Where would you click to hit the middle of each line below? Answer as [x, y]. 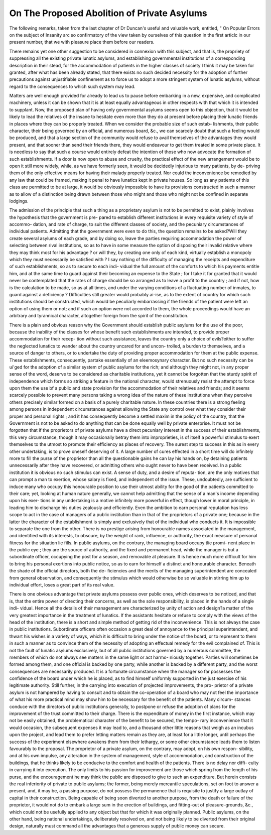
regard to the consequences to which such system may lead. [72, 86]
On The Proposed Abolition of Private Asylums [108, 13]
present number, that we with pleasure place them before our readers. [82, 42]
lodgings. [19, 201]
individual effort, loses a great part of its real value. [62, 585]
